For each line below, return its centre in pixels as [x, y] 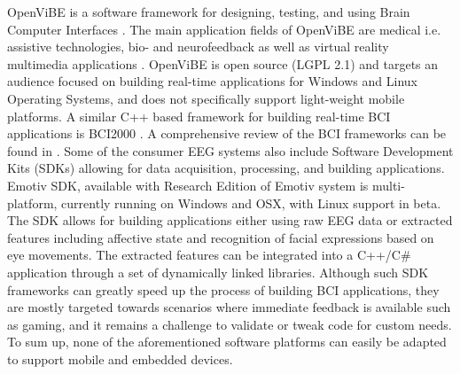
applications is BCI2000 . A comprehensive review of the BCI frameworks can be [227, 133]
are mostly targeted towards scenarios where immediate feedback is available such [229, 307]
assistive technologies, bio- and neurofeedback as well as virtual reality [198, 47]
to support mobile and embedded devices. [120, 358]
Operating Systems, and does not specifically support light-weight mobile [206, 98]
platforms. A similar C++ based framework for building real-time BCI [199, 116]
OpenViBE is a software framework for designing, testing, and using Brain [209, 12]
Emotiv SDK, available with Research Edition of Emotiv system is [188, 185]
